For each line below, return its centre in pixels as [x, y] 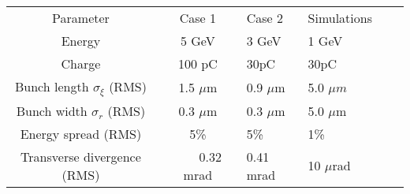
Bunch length [52, 86]
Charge [81, 63]
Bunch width [52, 110]
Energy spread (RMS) [81, 133]
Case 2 [265, 18]
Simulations [340, 18]
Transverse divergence [81, 156]
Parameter [81, 18]
